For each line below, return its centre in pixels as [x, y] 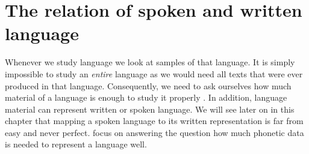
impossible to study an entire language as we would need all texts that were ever [154, 73]
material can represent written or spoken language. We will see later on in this [150, 109]
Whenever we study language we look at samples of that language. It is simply [150, 62]
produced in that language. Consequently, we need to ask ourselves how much [148, 85]
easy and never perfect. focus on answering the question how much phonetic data [154, 132]
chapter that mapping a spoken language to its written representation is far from [154, 121]
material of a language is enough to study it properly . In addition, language [146, 97]
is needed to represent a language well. [76, 144]
